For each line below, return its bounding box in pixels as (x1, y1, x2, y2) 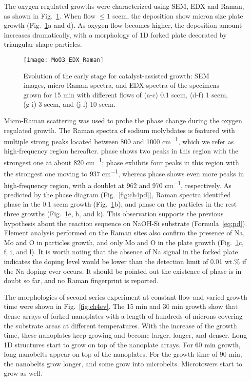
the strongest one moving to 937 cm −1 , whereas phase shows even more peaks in (4, 167, 244, 178)
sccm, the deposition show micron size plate (112, 10, 243, 20)
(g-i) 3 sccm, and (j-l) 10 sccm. (23, 99, 116, 109)
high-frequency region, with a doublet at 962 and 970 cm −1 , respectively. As (4, 178, 232, 190)
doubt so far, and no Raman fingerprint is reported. (4, 275, 158, 286)
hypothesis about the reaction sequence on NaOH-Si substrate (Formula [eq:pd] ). (4, 218, 247, 228)
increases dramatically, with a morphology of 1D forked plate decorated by (4, 29, 227, 39)
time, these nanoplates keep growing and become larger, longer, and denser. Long (4, 330, 247, 340)
